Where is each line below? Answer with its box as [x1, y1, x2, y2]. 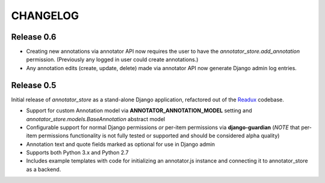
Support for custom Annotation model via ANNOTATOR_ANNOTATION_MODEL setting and [26, 107, 252, 114]
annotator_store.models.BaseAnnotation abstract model [26, 115, 166, 122]
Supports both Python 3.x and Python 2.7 [26, 149, 129, 156]
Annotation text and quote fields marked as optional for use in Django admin [26, 140, 215, 148]
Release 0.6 [11, 32, 57, 42]
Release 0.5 [11, 80, 57, 90]
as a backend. [26, 166, 61, 173]
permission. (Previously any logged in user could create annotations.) [26, 56, 199, 63]
